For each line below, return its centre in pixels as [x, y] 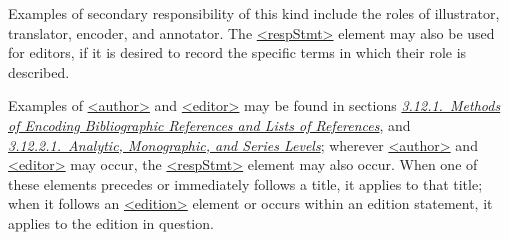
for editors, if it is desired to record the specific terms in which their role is [237, 52]
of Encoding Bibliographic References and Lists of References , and [209, 124]
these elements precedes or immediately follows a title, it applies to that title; [245, 183]
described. [39, 71]
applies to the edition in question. [111, 222]
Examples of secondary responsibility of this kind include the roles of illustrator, [254, 13]
